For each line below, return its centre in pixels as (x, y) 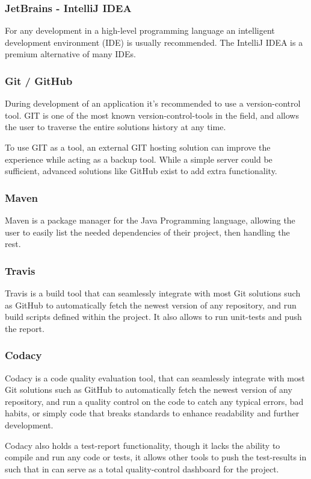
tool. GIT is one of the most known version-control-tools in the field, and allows (152, 115)
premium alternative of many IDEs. (70, 54)
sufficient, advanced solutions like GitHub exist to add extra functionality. (141, 171)
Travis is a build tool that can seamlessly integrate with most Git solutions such (153, 293)
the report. (25, 328)
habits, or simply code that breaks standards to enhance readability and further (152, 413)
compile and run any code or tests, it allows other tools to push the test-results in (156, 457)
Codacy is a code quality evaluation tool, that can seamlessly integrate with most (155, 377)
